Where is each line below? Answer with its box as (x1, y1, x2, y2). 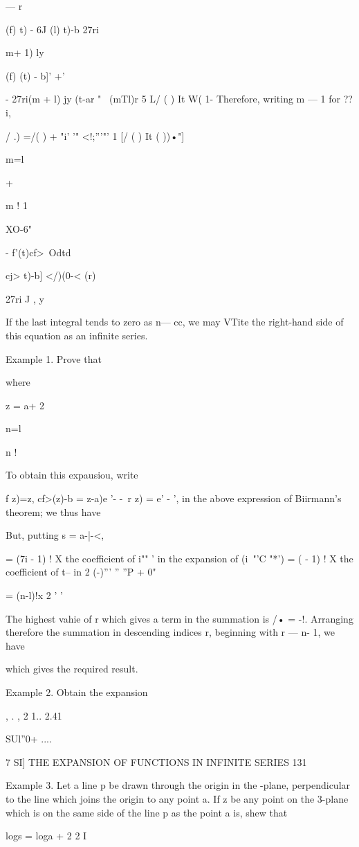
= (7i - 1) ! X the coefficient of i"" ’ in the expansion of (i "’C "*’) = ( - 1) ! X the (6, 551, 353, 565)
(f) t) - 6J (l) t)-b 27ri (6, 21, 99, 36)
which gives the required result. (6, 661, 138, 676)
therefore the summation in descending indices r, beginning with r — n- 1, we (6, 625, 335, 639)
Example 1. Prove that (6, 351, 102, 366)
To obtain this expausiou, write (6, 467, 138, 482)
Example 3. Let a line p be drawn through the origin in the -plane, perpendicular (6, 778, 351, 792)
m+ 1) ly (6, 45, 44, 60)
